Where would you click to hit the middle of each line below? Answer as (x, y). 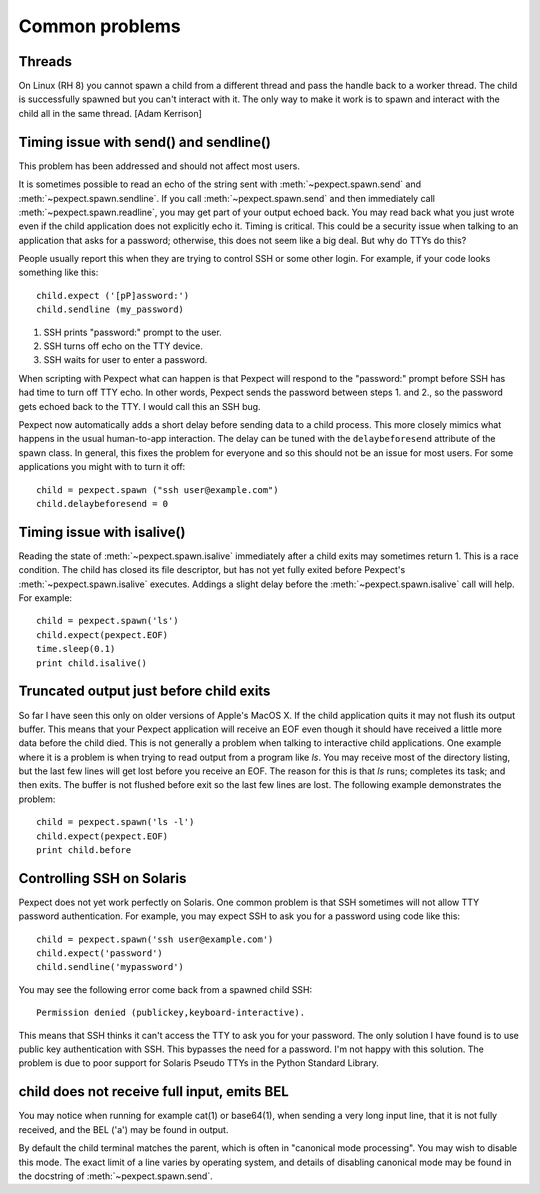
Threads (45, 61)
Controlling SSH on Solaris (102, 878)
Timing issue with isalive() (102, 531)
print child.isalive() (92, 663)
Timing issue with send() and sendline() (145, 141)
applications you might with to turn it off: (102, 467)
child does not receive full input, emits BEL (153, 1091)
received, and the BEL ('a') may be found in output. (123, 1129)
